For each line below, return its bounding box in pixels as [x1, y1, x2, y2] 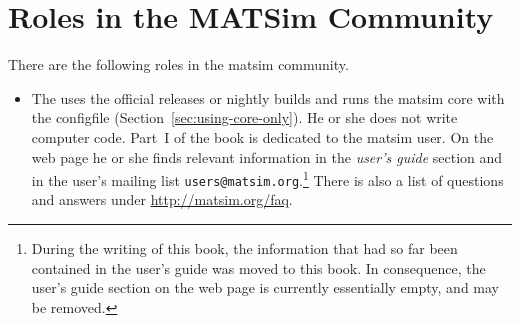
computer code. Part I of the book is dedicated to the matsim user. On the [31, 126, 494, 147]
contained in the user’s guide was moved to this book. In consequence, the [31, 257, 486, 278]
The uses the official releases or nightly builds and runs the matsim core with [31, 87, 505, 108]
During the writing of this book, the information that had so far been [31, 238, 458, 258]
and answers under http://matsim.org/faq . [31, 189, 293, 210]
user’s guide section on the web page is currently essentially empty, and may [31, 277, 500, 298]
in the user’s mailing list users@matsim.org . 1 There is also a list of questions [31, 167, 504, 190]
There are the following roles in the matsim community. [8, 54, 349, 75]
